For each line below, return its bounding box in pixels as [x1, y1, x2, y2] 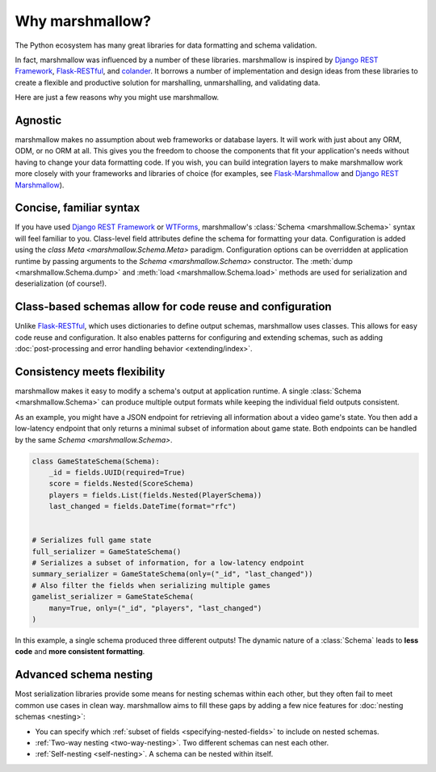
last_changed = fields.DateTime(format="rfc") [48, 501, 237, 511]
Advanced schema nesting [15, 668, 153, 682]
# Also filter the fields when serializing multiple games [31, 581, 270, 589]
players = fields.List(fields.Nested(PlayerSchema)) [48, 490, 262, 500]
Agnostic [15, 113, 62, 127]
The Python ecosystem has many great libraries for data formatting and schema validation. [15, 40, 317, 50]
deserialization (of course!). [15, 279, 107, 288]
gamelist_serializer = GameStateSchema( [31, 592, 194, 602]
